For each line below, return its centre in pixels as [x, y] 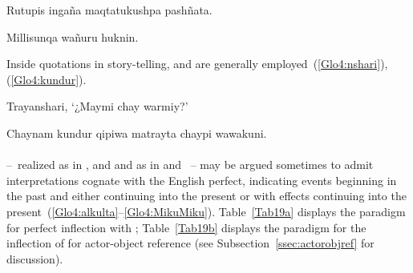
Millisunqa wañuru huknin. [73, 36]
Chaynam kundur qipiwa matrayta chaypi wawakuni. [137, 132]
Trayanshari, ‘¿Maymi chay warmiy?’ [97, 106]
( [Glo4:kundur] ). [47, 79]
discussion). [35, 258]
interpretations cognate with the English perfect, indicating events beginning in [202, 180]
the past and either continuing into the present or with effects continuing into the [206, 196]
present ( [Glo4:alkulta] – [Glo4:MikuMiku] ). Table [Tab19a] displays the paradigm [206, 211]
